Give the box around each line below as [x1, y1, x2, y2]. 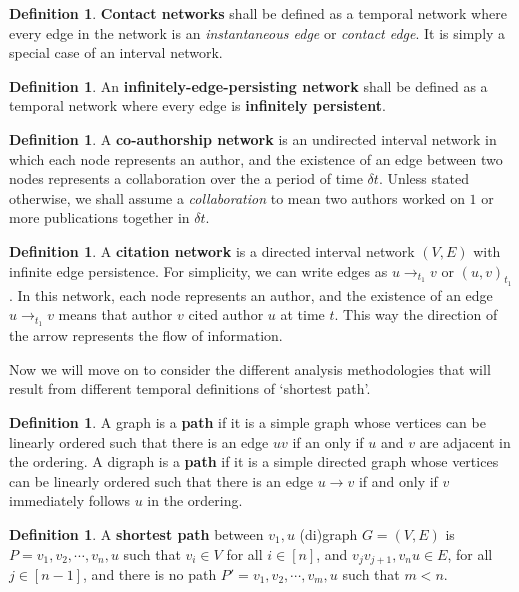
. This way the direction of [334, 304, 498, 325]
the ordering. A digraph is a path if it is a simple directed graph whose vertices [9, 451, 499, 472]
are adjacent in [419, 431, 511, 452]
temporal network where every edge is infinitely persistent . [9, 95, 386, 116]
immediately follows [9, 490, 131, 511]
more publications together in [9, 207, 190, 228]
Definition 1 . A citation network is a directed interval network [9, 240, 415, 261]
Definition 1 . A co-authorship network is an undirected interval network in [9, 128, 497, 149]
